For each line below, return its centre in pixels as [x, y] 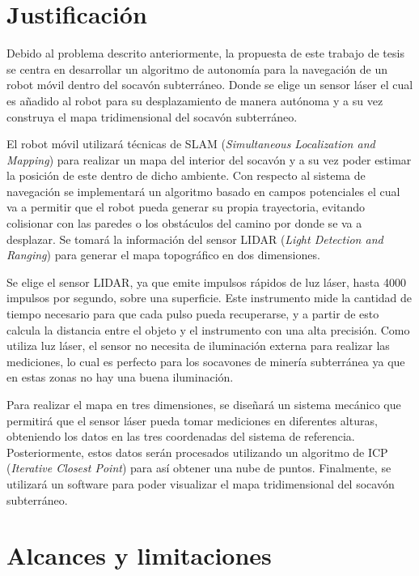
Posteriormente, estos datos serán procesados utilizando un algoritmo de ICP [197, 452]
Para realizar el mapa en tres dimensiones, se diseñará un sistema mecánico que [204, 404]
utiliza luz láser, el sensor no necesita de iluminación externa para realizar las [198, 346]
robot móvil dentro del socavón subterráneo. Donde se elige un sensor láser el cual [210, 85]
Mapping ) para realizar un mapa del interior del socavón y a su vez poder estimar [209, 159]
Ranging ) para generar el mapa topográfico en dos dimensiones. [163, 255]
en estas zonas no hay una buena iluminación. [120, 377]
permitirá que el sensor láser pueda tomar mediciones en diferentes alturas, [192, 420]
